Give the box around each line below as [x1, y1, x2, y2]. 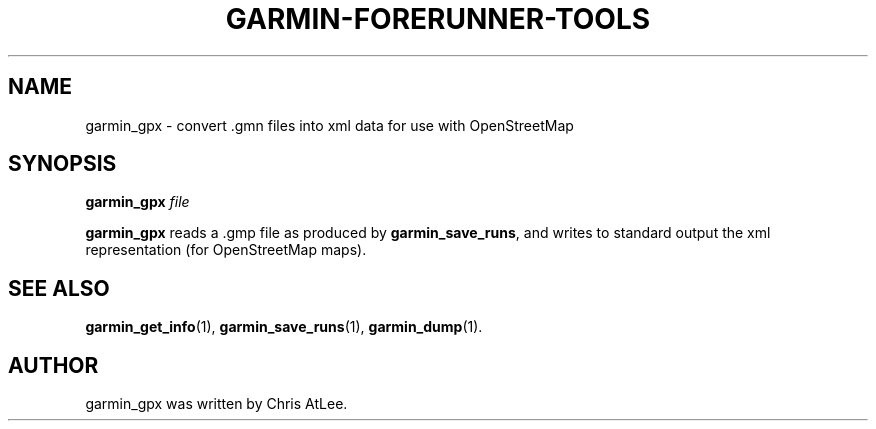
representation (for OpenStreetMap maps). [85, 241, 367, 259]
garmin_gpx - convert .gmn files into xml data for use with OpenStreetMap [85, 116, 574, 134]
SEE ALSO [8, 275, 110, 301]
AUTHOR [8, 352, 99, 378]
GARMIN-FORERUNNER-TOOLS [225, 2, 651, 36]
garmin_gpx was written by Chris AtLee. [85, 395, 348, 413]
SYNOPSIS [8, 151, 117, 177]
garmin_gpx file [85, 193, 190, 211]
